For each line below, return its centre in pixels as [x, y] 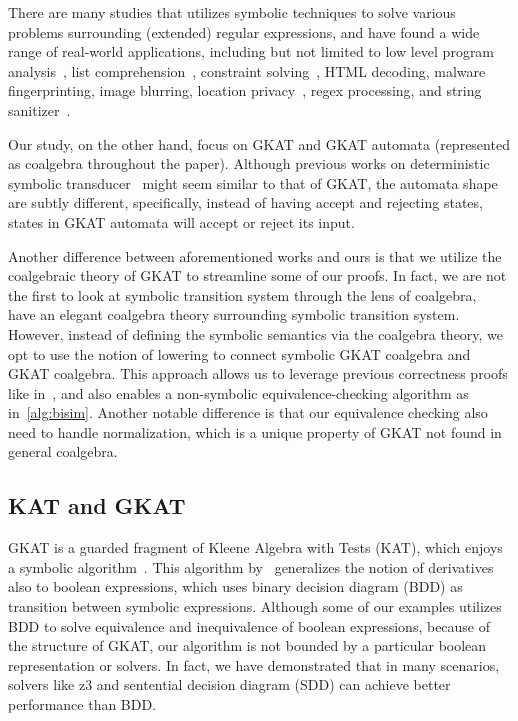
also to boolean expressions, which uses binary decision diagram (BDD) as [235, 586]
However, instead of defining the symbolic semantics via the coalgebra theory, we [256, 333]
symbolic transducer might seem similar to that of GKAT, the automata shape [253, 182]
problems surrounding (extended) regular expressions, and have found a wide [244, 31]
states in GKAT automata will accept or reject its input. [181, 221]
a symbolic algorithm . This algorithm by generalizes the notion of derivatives [251, 566]
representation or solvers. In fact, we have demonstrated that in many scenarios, [254, 664]
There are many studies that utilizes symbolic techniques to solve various [232, 12]
